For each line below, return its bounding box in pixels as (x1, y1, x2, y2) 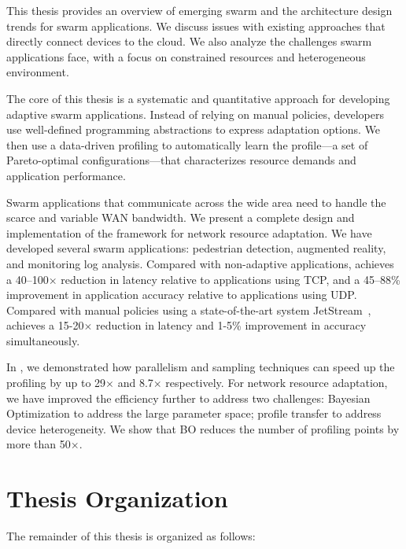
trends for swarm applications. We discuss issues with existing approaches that (6, 17, 386, 34)
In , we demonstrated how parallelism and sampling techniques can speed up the (6, 359, 395, 375)
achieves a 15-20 (6, 317, 84, 333)
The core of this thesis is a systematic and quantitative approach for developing (6, 90, 390, 106)
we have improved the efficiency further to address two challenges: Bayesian (6, 389, 371, 406)
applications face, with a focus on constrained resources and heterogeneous (6, 48, 366, 64)
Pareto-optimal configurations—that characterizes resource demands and (6, 152, 356, 168)
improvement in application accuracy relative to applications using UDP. (6, 286, 357, 303)
